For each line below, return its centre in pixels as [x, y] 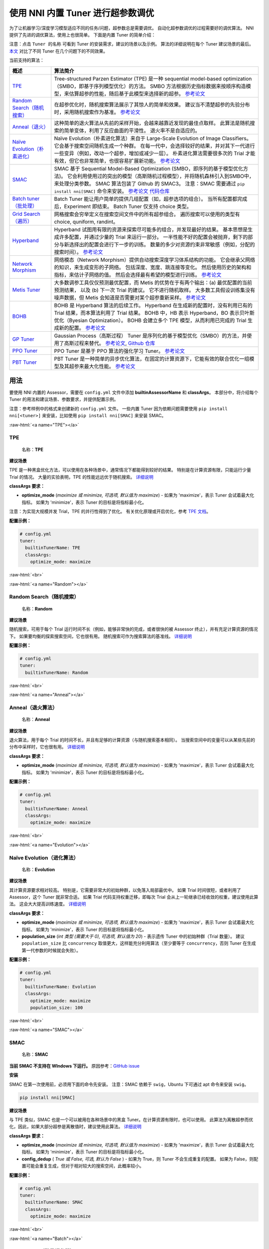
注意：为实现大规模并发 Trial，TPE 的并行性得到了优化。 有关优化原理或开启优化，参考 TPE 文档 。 [110, 512]
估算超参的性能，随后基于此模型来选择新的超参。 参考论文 [137, 93]
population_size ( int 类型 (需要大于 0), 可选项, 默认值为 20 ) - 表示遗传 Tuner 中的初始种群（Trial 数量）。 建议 [133, 936]
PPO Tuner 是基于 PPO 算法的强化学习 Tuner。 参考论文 [120, 351]
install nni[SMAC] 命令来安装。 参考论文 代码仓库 [112, 191]
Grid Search [26, 214]
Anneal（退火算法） [33, 708]
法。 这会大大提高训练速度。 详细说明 [48, 904]
